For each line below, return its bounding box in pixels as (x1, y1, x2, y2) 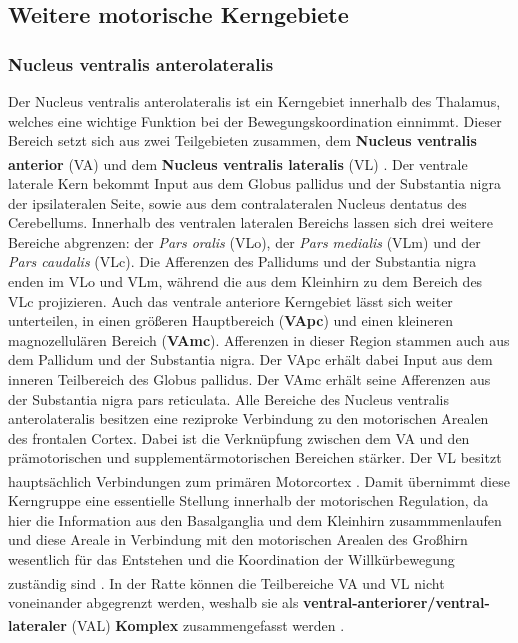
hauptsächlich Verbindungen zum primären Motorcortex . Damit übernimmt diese (8, 470, 510, 491)
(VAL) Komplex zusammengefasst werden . (71, 615, 345, 636)
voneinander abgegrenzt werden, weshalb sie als (8, 591, 299, 612)
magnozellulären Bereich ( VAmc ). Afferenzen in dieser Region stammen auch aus (8, 329, 510, 350)
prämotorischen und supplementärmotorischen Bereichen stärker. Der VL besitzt (8, 447, 502, 468)
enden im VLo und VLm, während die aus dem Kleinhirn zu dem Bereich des (8, 271, 483, 291)
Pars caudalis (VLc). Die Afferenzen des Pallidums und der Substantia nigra (8, 251, 477, 272)
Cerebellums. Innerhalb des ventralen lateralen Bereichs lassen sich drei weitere (8, 212, 494, 233)
